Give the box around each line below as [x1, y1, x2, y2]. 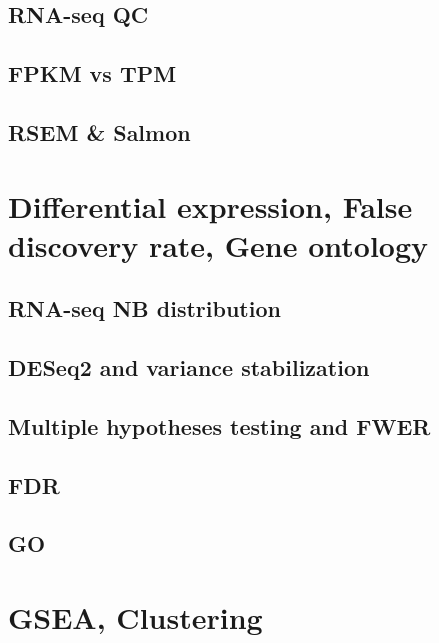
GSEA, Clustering [8, 597, 263, 637]
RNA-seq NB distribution [8, 293, 281, 324]
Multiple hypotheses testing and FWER [8, 410, 431, 441]
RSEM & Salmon [8, 116, 191, 147]
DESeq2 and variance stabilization [8, 352, 370, 383]
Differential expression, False [8, 185, 413, 226]
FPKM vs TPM [8, 58, 177, 89]
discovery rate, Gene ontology [8, 224, 429, 265]
